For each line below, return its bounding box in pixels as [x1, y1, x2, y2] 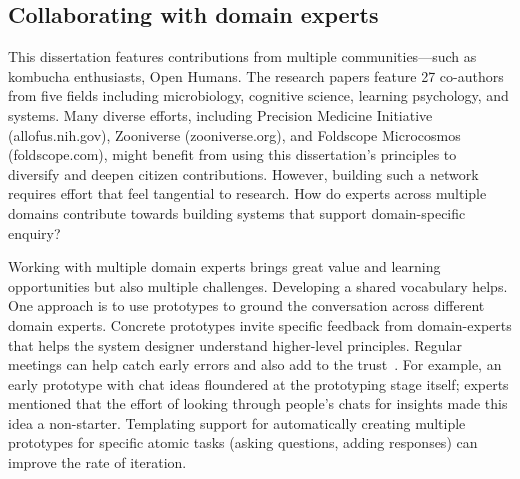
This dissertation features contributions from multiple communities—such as [8, 46, 477, 67]
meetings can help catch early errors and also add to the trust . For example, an [8, 354, 502, 375]
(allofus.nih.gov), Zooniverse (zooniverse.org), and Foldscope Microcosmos [8, 124, 461, 145]
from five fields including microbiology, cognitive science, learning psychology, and [8, 85, 509, 106]
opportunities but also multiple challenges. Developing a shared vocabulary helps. [8, 275, 508, 296]
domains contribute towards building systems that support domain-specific [8, 202, 466, 223]
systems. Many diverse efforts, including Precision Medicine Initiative [8, 104, 433, 125]
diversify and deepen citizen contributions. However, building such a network [8, 163, 479, 184]
